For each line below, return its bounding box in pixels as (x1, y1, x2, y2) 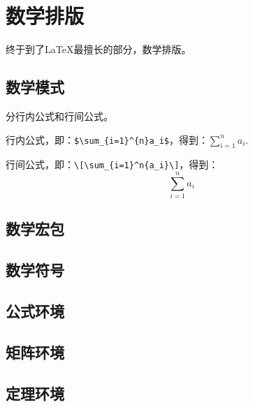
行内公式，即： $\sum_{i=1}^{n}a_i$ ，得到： (6, 132, 209, 147)
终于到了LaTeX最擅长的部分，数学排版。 (6, 42, 191, 57)
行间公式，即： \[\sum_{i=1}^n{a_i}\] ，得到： (6, 157, 219, 172)
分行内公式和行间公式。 (6, 108, 113, 123)
